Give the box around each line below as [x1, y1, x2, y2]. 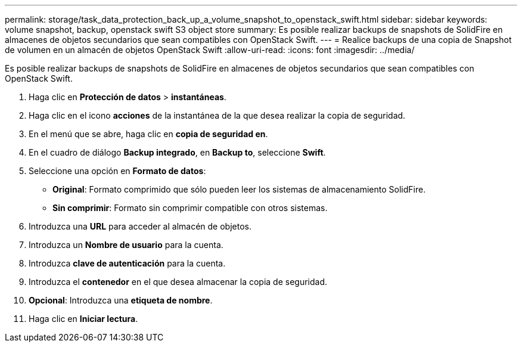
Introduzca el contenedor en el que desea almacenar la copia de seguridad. [29, 277, 328, 287]
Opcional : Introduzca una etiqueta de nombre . [29, 295, 213, 305]
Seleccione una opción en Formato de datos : [29, 166, 206, 176]
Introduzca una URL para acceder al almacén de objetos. [29, 221, 251, 231]
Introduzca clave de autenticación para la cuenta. [29, 258, 226, 268]
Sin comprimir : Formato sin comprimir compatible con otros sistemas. [52, 203, 328, 213]
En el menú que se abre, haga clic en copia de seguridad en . [29, 129, 268, 139]
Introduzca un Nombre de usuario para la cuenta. [29, 240, 223, 250]
